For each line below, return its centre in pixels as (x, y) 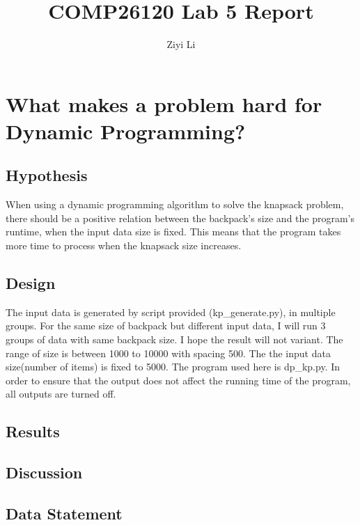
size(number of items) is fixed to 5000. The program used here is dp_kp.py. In (173, 367)
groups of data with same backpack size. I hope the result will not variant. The (174, 339)
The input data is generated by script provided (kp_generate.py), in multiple (171, 312)
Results (33, 431)
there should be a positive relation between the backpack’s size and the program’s (180, 218)
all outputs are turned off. (61, 394)
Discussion (44, 472)
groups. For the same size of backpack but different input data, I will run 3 (166, 326)
